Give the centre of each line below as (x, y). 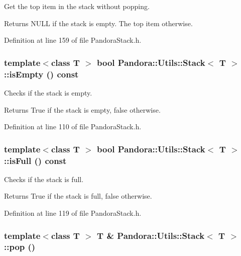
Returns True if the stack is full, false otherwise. (78, 196)
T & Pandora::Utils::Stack (151, 235)
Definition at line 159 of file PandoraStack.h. (73, 40)
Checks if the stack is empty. (48, 92)
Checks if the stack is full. (44, 179)
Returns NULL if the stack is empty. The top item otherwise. (98, 23)
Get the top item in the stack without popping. (77, 6)
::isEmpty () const (41, 74)
